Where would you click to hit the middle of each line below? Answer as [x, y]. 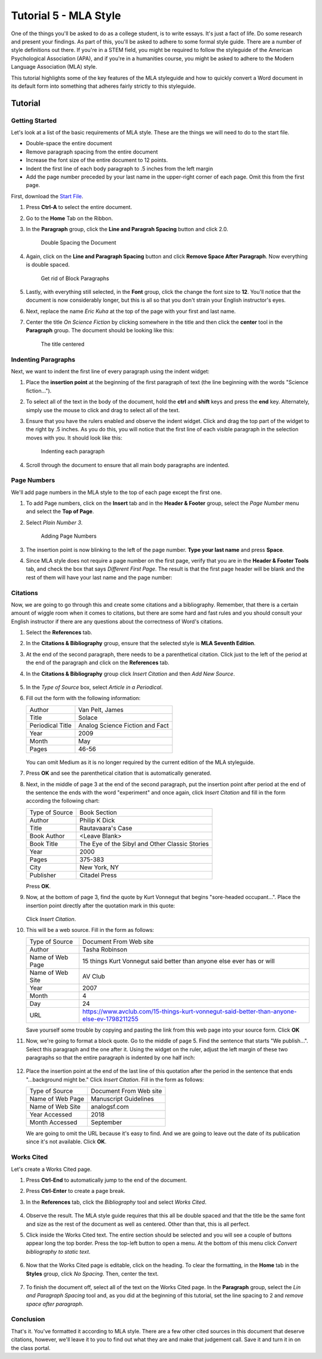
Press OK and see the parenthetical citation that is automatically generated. [119, 773]
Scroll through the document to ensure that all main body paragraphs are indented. [128, 465]
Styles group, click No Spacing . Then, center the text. [92, 1274]
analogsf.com [110, 1107]
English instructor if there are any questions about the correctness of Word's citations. [117, 621]
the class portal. [31, 1348]
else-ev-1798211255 [111, 1019]
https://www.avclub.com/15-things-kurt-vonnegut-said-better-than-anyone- [190, 1011]
